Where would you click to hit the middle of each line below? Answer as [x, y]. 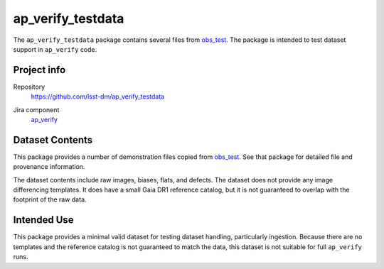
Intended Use [43, 220]
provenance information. [49, 167]
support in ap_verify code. [55, 49]
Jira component [36, 109]
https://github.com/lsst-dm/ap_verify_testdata [98, 97]
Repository [29, 87]
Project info [39, 70]
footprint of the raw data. [50, 199]
